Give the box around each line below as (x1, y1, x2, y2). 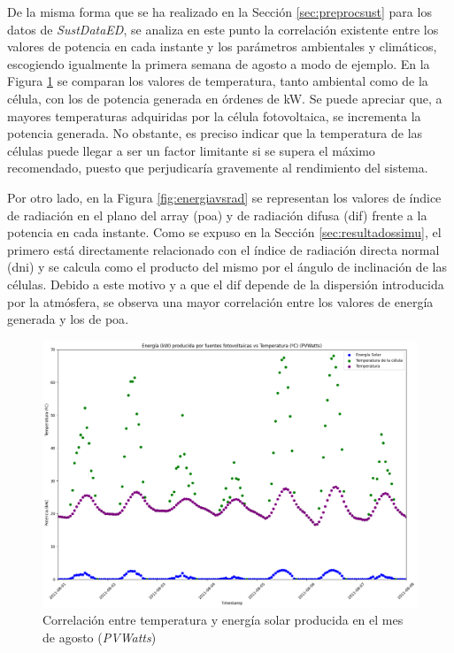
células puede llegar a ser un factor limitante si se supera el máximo (7, 141, 375, 159)
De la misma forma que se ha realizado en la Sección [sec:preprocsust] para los (7, 3, 432, 20)
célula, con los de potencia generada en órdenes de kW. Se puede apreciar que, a (7, 88, 442, 107)
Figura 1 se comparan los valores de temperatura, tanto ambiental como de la (7, 72, 428, 90)
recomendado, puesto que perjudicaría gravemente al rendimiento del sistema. (7, 158, 428, 177)
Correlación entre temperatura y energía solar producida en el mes (42, 611, 404, 629)
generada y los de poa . (7, 310, 129, 328)
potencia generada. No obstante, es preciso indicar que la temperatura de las (7, 124, 423, 142)
